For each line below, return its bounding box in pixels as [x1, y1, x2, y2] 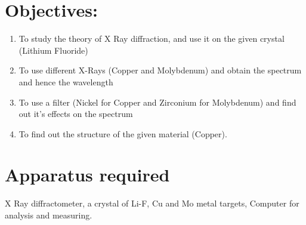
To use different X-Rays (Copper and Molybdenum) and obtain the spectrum [18, 64, 302, 76]
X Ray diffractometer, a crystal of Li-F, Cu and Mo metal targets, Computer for [5, 197, 299, 209]
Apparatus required [5, 162, 170, 187]
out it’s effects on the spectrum [18, 107, 133, 120]
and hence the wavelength [18, 75, 113, 88]
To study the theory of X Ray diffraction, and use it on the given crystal [18, 32, 285, 45]
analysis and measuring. [5, 209, 92, 221]
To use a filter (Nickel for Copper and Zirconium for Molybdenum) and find [18, 95, 296, 108]
